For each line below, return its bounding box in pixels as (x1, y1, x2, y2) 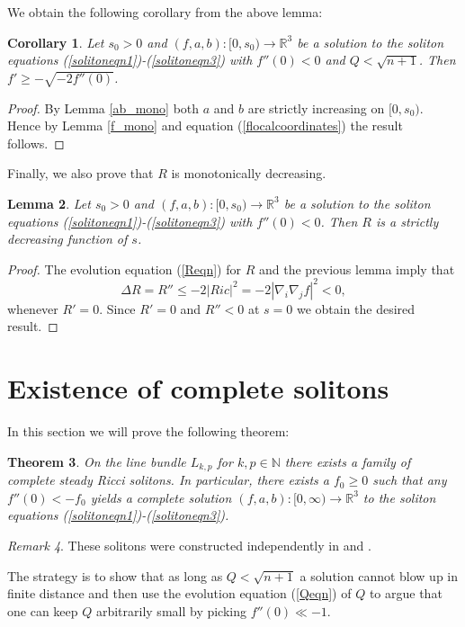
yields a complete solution (90, 488, 232, 506)
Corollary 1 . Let (7, 32, 104, 51)
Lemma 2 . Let (7, 193, 91, 212)
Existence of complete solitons (7, 370, 389, 407)
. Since (99, 299, 136, 318)
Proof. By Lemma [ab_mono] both (7, 98, 200, 117)
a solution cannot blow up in (300, 566, 459, 585)
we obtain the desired (296, 299, 416, 318)
